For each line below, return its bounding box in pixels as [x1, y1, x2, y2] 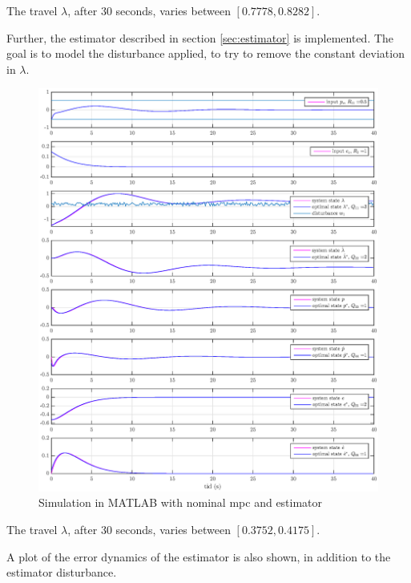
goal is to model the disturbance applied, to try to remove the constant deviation [6, 45, 405, 62]
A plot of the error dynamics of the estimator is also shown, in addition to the [6, 548, 391, 565]
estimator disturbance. [6, 564, 117, 581]
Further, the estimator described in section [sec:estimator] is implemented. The [6, 29, 394, 46]
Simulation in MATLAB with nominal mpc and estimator [38, 494, 323, 511]
